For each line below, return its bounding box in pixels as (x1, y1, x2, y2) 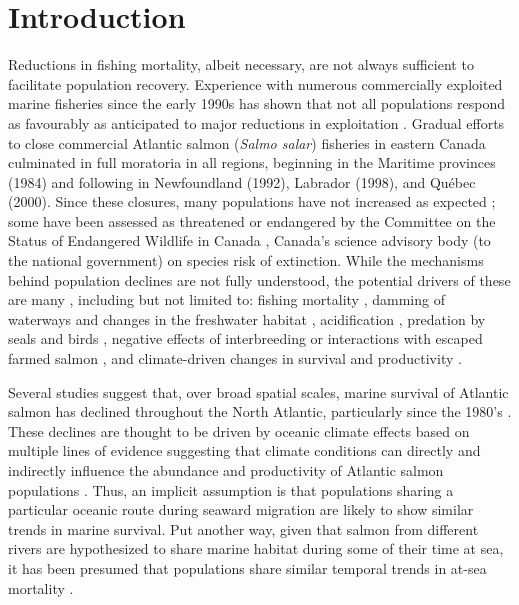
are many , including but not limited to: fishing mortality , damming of (8, 289, 445, 310)
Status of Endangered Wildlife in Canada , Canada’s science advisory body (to (8, 230, 491, 251)
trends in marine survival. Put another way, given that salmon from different (8, 518, 479, 539)
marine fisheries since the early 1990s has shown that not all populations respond (8, 93, 505, 114)
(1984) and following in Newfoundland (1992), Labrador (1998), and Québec (8, 171, 476, 192)
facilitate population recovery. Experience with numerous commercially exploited (8, 73, 503, 94)
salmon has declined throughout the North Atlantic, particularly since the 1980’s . (8, 401, 512, 422)
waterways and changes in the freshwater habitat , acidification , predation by (8, 308, 486, 329)
